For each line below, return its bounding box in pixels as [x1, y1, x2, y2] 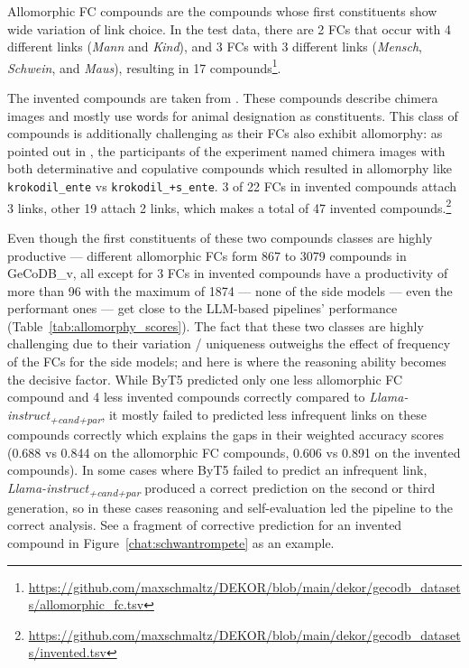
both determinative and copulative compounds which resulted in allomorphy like [7, 159, 453, 178]
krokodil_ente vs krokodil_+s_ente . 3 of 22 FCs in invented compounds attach [7, 177, 457, 195]
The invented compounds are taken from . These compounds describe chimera [7, 88, 438, 107]
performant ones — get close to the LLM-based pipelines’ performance [7, 299, 398, 318]
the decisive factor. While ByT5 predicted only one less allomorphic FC [7, 369, 403, 388]
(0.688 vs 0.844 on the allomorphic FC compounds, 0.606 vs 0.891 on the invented [7, 442, 461, 461]
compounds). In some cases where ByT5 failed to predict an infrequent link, [7, 460, 428, 479]
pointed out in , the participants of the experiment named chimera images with [7, 141, 446, 160]
